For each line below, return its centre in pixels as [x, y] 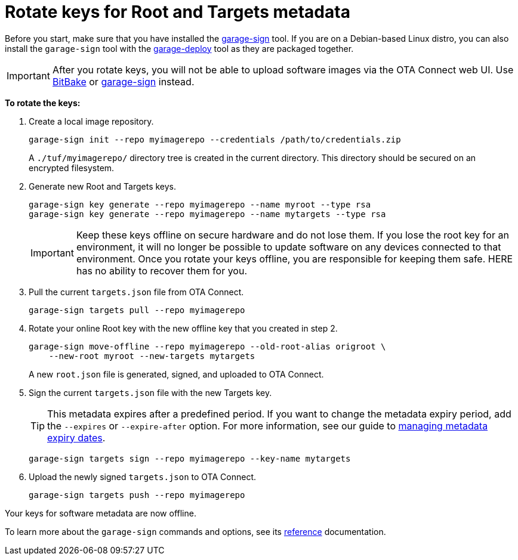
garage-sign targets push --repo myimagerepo [137, 495]
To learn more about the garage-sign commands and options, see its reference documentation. [195, 531]
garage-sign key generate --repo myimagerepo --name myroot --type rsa [200, 204]
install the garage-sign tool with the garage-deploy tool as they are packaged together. [179, 48]
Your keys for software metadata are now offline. [101, 513]
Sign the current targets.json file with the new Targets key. [150, 392]
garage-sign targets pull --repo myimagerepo [137, 310]
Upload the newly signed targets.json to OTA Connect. [142, 477]
